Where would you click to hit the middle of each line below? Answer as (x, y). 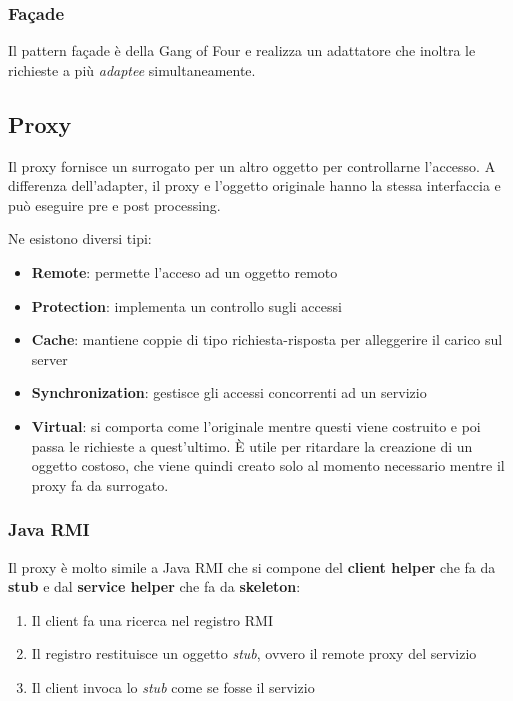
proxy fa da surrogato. (100, 484)
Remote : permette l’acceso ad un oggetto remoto (184, 271)
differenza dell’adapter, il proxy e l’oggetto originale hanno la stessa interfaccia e (254, 185)
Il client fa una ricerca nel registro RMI (152, 619)
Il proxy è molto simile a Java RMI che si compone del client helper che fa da (252, 566)
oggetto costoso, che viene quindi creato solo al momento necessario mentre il (268, 465)
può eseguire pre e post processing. (114, 204)
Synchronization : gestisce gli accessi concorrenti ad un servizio (229, 392)
